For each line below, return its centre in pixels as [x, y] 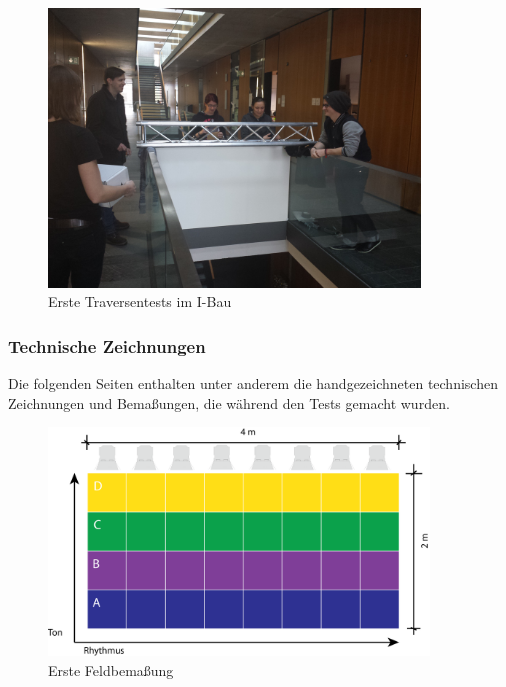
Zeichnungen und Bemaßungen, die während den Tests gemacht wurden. [229, 402]
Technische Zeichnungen [107, 345]
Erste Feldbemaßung [111, 669]
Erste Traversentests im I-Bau [140, 301]
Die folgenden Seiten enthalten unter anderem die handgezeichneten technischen [253, 383]
